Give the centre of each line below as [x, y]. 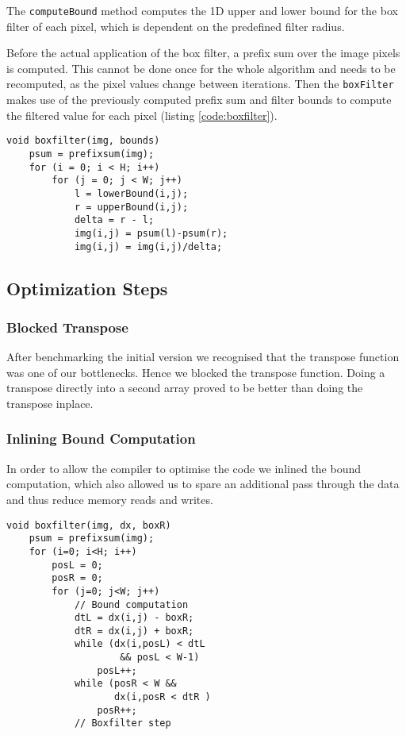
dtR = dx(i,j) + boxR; [134, 631]
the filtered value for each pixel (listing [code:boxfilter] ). [142, 115]
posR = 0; [77, 578]
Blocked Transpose [67, 327]
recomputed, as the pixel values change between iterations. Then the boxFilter [200, 84]
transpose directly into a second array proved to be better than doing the [185, 388]
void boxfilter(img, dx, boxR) [89, 525]
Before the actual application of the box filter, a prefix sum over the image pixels [203, 53]
